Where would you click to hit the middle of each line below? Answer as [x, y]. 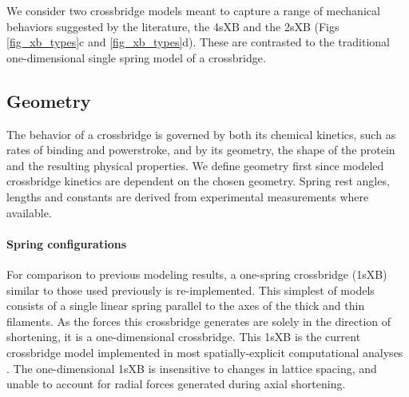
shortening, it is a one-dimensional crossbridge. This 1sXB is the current [184, 337]
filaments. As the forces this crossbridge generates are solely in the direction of [199, 321]
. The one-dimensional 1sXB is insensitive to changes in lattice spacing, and [192, 368]
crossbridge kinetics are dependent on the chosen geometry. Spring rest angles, [198, 181]
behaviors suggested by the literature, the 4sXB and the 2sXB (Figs [173, 26]
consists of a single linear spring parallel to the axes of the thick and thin [186, 306]
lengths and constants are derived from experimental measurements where [188, 196]
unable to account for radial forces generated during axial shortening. [176, 384]
